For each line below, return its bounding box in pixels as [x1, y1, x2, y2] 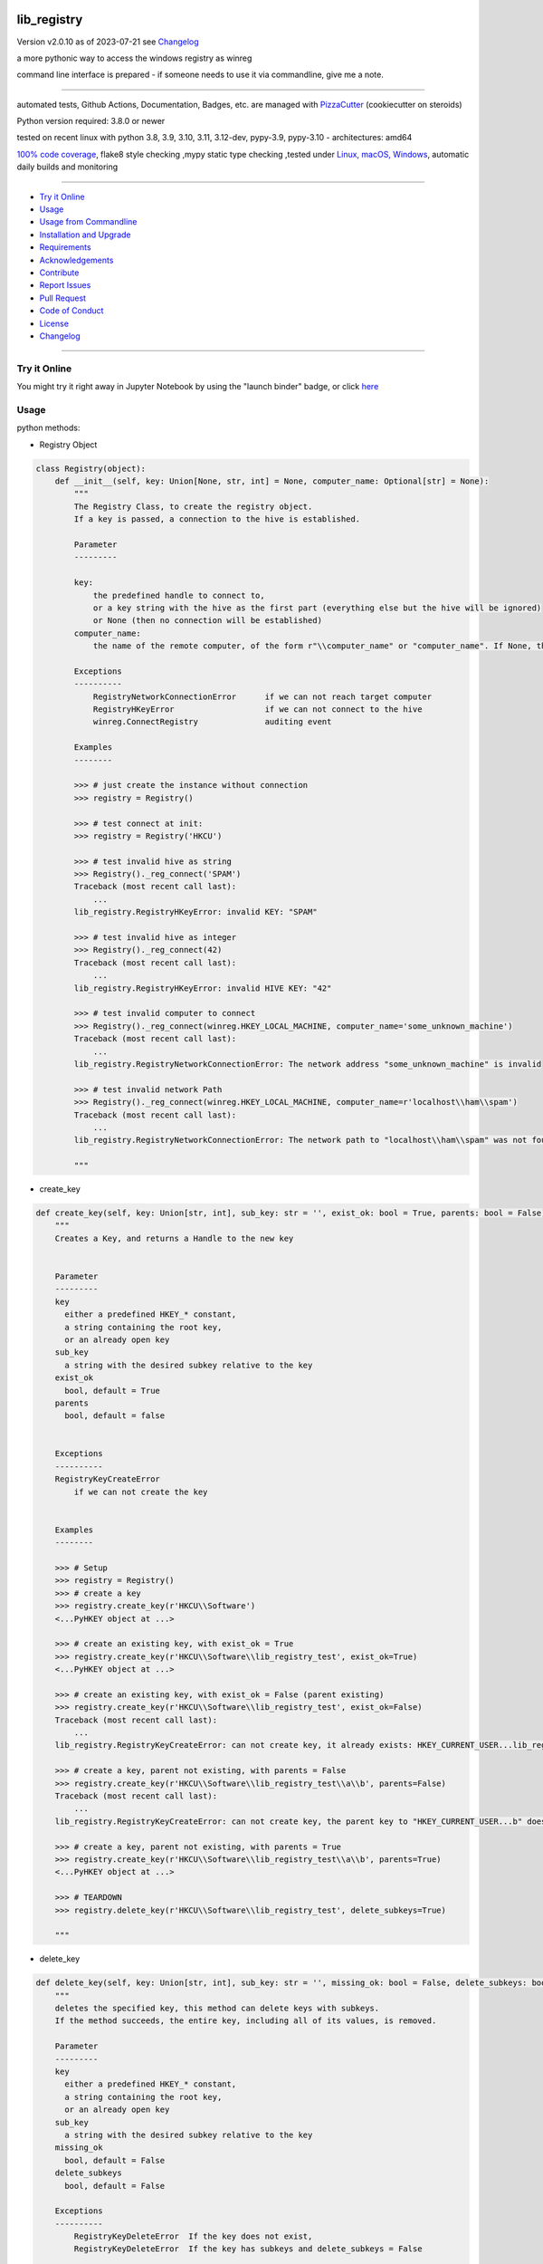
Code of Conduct [39, 305, 104, 316]
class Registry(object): [35, 463, 147, 474]
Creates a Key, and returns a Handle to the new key [54, 1233, 294, 1243]
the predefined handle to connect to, [92, 590, 266, 600]
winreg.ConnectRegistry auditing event [92, 716, 332, 727]
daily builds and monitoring [16, 161, 119, 172]
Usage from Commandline [39, 216, 138, 227]
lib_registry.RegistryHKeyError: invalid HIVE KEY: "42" [73, 983, 332, 993]
